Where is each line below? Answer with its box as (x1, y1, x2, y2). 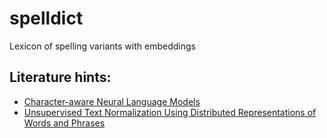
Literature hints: (9, 69, 112, 86)
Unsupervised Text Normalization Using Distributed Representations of (23, 106, 317, 118)
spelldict (9, 7, 84, 30)
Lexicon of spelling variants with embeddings (9, 40, 196, 52)
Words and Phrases (23, 117, 106, 129)
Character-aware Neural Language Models (23, 95, 201, 107)
